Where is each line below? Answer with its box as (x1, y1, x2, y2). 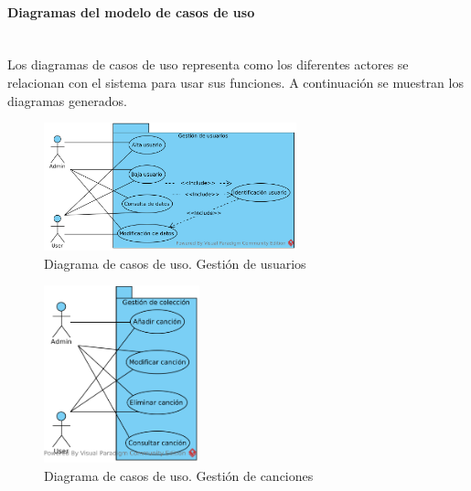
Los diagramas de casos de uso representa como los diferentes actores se (7, 55, 409, 74)
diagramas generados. (7, 91, 127, 110)
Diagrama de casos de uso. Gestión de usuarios (44, 253, 306, 272)
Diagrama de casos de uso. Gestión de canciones (44, 465, 314, 485)
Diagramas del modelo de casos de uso (7, 2, 255, 21)
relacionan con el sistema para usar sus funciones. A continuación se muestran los (7, 72, 464, 91)
